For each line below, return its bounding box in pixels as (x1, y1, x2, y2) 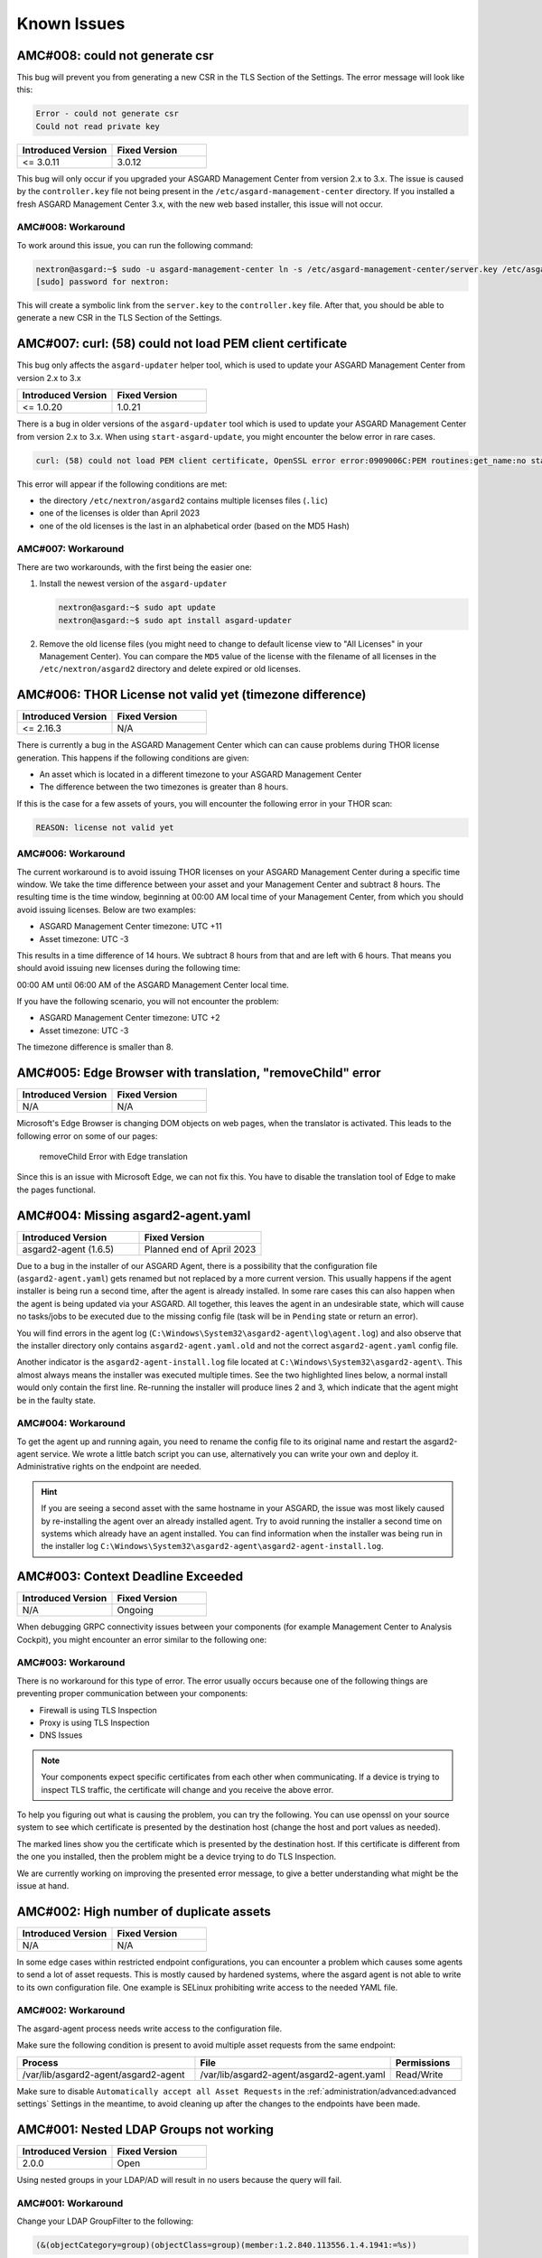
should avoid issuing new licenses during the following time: (16, 963, 241, 974)
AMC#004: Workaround (16, 1417, 126, 1430)
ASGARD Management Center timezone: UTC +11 (39, 921, 222, 932)
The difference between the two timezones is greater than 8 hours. (39, 781, 289, 792)
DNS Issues (39, 1730, 83, 1740)
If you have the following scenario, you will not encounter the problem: (16, 996, 279, 1007)
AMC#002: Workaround (16, 2004, 126, 2017)
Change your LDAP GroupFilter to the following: (16, 2216, 194, 2226)
